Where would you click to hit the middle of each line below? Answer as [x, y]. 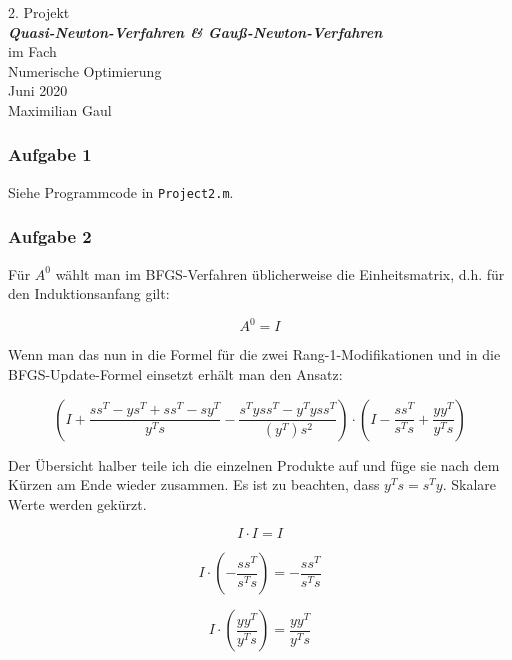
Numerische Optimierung [85, 70]
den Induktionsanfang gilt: [89, 293]
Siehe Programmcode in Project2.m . [121, 191]
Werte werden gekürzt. [77, 503]
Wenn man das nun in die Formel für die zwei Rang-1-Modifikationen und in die [254, 354]
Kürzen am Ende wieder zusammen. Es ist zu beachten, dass [194, 484]
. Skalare [469, 484]
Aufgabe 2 [50, 236]
